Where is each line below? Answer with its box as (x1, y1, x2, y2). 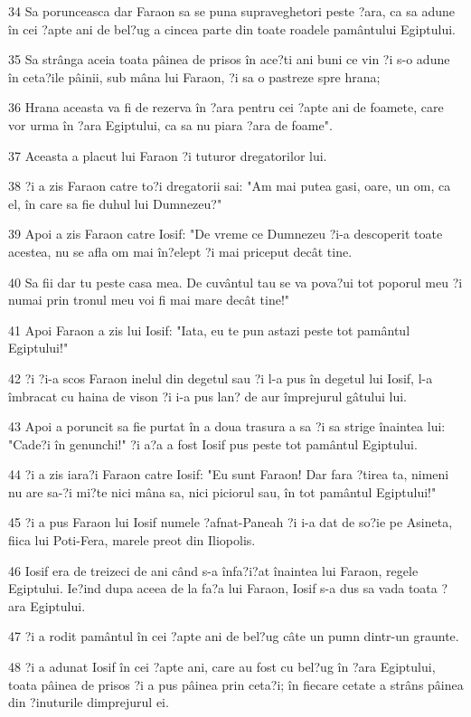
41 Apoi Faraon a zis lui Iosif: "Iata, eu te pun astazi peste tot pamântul (8, 320, 410, 339)
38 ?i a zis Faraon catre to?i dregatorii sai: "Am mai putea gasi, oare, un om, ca (8, 176, 451, 195)
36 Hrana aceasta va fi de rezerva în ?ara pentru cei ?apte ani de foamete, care (8, 98, 444, 117)
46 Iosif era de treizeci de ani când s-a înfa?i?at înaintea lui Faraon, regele (8, 561, 419, 580)
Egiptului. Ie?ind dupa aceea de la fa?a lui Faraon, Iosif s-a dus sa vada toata (8, 579, 438, 598)
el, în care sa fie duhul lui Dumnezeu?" (8, 193, 222, 212)
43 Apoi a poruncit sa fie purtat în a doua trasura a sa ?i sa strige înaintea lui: (8, 417, 446, 436)
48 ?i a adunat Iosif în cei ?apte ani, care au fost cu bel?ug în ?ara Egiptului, (8, 657, 436, 676)
